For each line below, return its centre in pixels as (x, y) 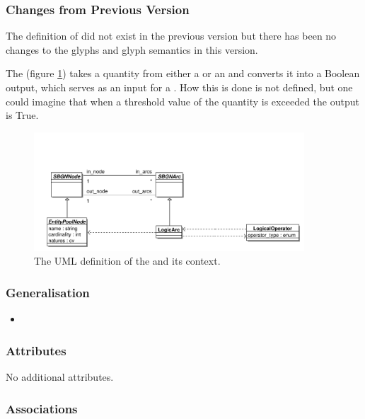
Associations (42, 408)
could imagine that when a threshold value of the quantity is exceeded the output (182, 101)
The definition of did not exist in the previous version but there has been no (171, 36)
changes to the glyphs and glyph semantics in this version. (132, 49)
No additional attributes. (60, 377)
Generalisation (48, 292)
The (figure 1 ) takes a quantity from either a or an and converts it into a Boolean (183, 73)
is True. (22, 115)
